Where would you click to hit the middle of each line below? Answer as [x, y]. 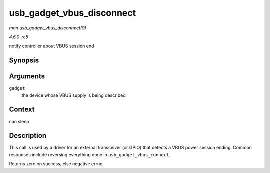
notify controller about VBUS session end [52, 46]
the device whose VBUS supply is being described [74, 95]
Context [22, 110]
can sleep [19, 121]
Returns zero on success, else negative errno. [57, 164]
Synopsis [24, 61]
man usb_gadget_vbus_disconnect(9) [48, 28]
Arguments [27, 77]
